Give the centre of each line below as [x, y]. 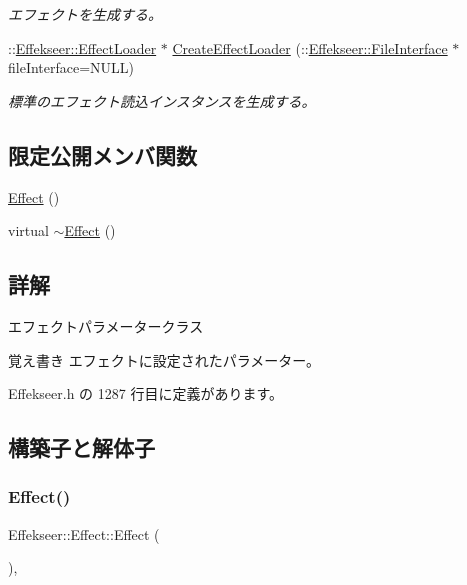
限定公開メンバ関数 [102, 154]
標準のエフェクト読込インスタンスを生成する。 [162, 100]
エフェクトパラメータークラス [106, 325]
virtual [28, 230]
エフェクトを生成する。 [85, 14]
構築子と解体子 [81, 447]
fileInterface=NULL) [71, 67]
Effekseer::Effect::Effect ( [84, 533]
